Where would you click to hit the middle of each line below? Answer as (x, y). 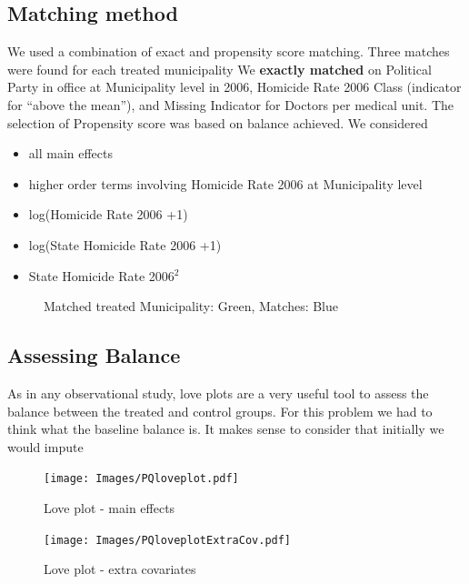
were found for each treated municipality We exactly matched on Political (220, 69)
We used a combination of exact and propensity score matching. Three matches (229, 51)
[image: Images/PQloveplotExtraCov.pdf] (168, 540)
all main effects (71, 153)
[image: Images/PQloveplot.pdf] (141, 479)
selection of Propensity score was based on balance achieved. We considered (218, 122)
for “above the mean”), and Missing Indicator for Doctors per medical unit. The (231, 104)
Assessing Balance (94, 355)
